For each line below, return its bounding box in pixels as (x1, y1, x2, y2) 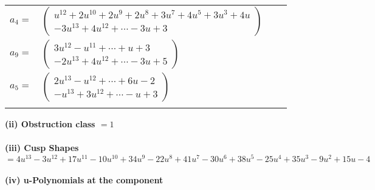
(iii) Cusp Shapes (5, 141, 79, 154)
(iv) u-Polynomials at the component (5, 174, 163, 186)
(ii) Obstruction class (5, 118, 95, 130)
